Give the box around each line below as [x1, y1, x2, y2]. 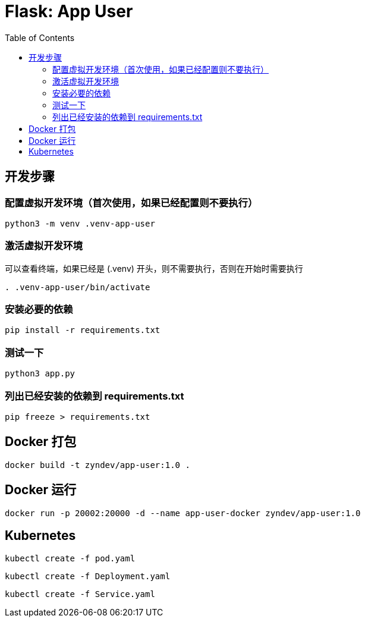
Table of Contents [5, 32, 75, 43]
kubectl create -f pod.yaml [5, 553, 136, 563]
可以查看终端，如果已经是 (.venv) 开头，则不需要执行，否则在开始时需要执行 [5, 263, 303, 274]
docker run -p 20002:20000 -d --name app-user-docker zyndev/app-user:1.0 [5, 508, 361, 518]
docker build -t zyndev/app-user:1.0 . [5, 460, 190, 470]
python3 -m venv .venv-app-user [5, 218, 155, 228]
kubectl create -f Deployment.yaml [5, 571, 171, 581]
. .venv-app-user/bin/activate [5, 282, 150, 292]
